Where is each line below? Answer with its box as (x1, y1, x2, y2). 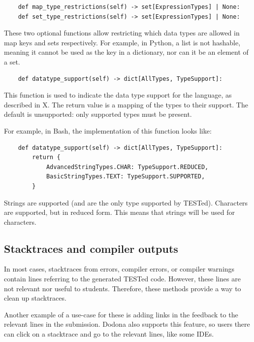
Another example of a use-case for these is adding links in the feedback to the (4, 309, 238, 319)
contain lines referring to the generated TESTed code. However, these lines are (4, 274, 241, 284)
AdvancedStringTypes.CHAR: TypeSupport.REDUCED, (46, 163, 209, 171)
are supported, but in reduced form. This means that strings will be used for (4, 207, 235, 217)
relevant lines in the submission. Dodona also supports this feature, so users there (4, 319, 250, 329)
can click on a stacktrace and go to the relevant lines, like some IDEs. (4, 329, 214, 339)
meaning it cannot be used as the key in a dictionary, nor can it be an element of (4, 47, 249, 57)
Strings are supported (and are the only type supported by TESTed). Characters (4, 197, 248, 207)
